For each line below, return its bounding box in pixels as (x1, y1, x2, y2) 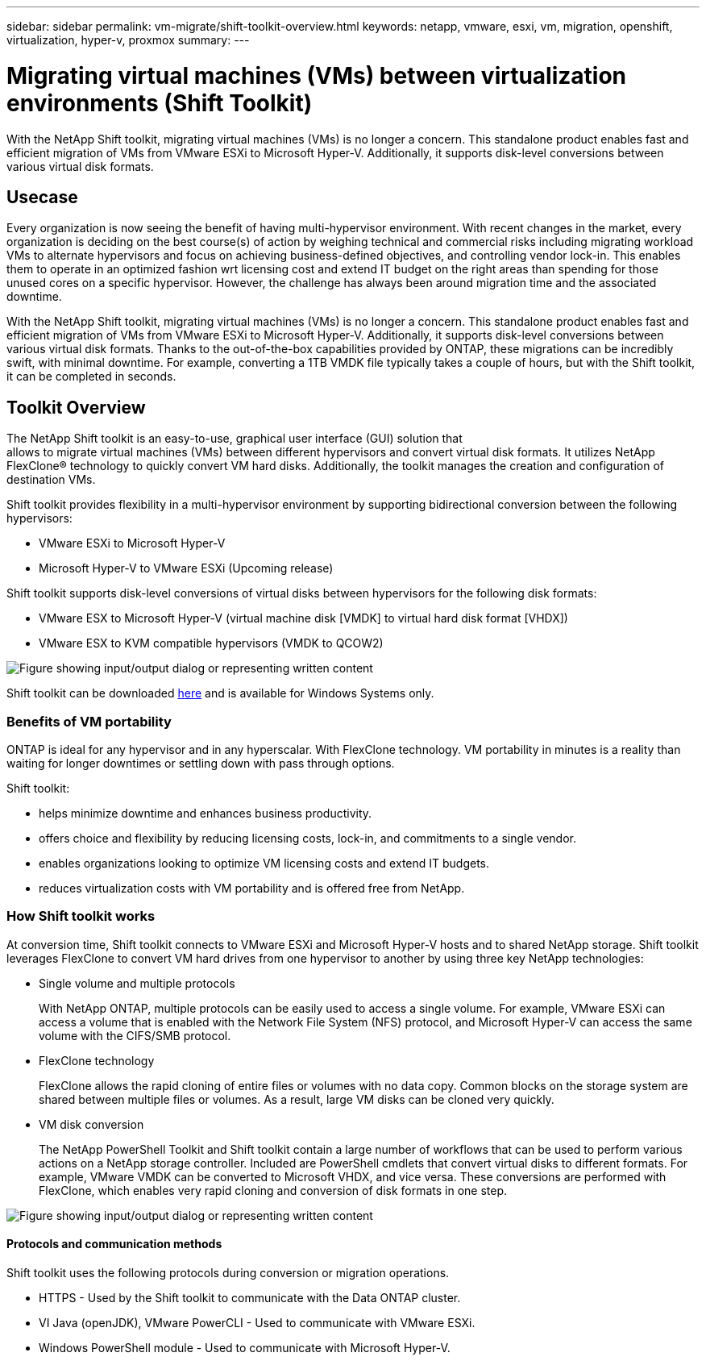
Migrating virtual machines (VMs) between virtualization (6, 61, 627, 89)
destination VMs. (6, 472, 96, 487)
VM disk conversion (39, 1117, 144, 1131)
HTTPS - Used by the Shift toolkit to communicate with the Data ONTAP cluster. (39, 1290, 461, 1305)
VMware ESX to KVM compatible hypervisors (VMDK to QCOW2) (39, 636, 384, 651)
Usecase (6, 186, 78, 207)
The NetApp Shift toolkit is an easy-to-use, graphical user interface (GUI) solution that (6, 431, 463, 446)
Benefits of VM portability (6, 713, 172, 730)
